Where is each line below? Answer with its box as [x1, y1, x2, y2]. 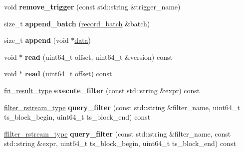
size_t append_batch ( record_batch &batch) [4, 18, 150, 28]
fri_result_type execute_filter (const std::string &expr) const [4, 85, 200, 95]
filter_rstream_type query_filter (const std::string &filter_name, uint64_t [4, 102, 240, 112]
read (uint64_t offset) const [25, 68, 112, 79]
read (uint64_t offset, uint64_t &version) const [25, 51, 173, 62]
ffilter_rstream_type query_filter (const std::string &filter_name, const [4, 128, 231, 139]
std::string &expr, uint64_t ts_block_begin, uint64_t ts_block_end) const [4, 138, 236, 149]
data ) [74, 35, 91, 45]
